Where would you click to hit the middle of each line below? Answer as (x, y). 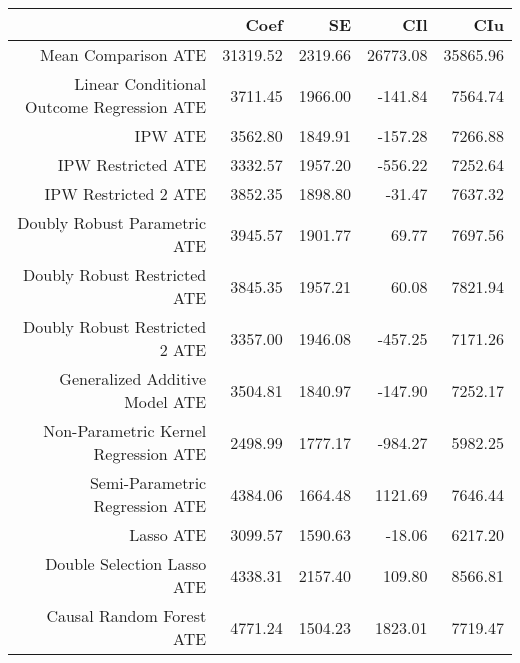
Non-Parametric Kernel (125, 430)
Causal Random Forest (126, 615)
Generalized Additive (133, 378)
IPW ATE (170, 135)
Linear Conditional (140, 83)
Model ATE (165, 401)
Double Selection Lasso (126, 563)
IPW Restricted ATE (132, 164)
